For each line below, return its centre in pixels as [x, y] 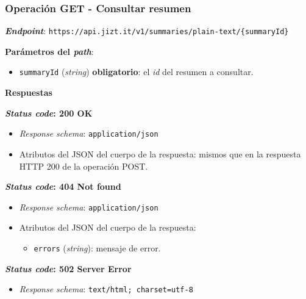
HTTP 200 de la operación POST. [84, 166]
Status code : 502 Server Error [68, 268]
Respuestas [29, 92]
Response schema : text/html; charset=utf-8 [106, 289]
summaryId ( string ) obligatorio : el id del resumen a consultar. [136, 72]
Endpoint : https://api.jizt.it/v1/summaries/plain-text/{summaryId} [147, 31]
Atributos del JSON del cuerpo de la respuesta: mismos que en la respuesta [160, 153]
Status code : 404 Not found [63, 186]
